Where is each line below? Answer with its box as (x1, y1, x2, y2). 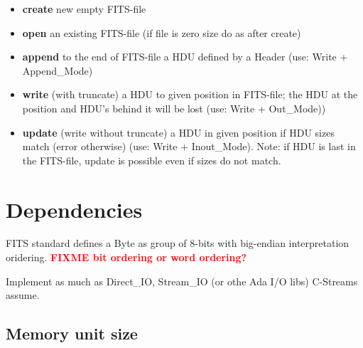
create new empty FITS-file (22, 1, 146, 16)
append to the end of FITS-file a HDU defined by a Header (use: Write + (22, 49, 348, 64)
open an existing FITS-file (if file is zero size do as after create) (22, 25, 301, 40)
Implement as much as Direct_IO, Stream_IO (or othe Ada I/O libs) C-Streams (6, 273, 358, 288)
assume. (6, 288, 40, 302)
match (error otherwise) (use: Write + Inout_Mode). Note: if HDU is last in (22, 139, 356, 154)
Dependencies (6, 194, 143, 223)
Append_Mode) (22, 63, 93, 78)
